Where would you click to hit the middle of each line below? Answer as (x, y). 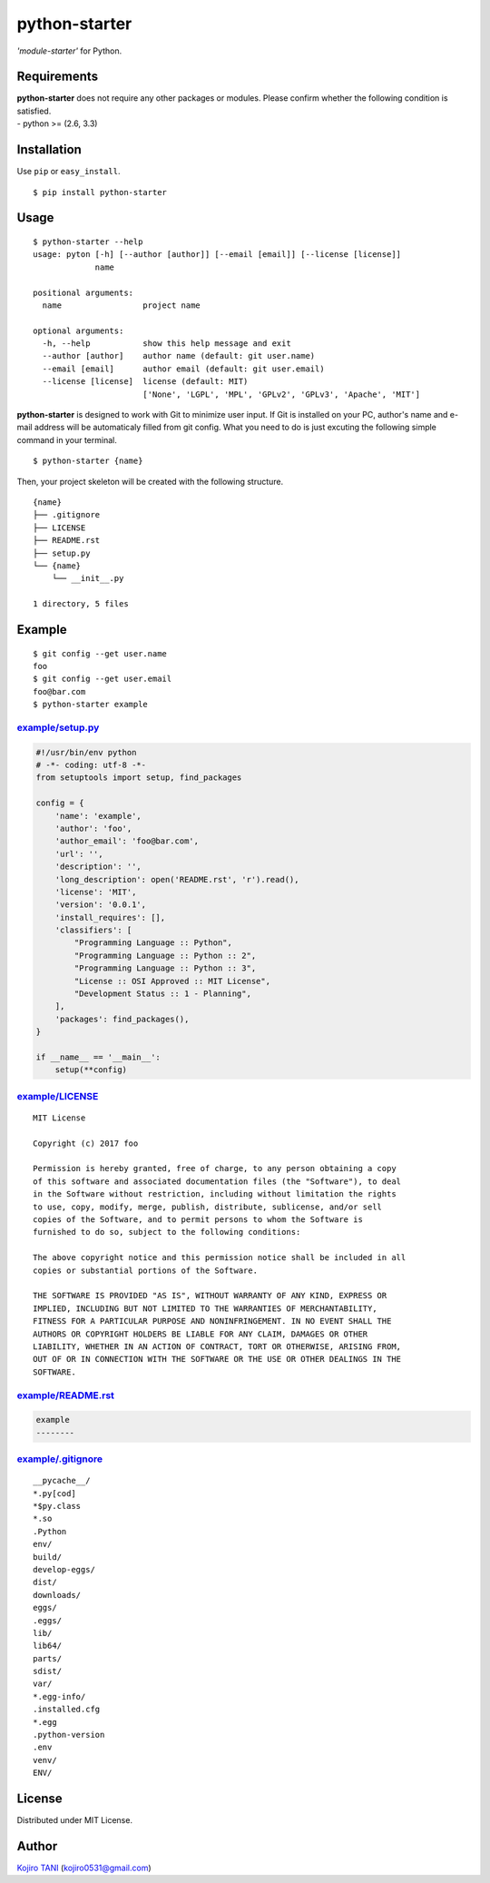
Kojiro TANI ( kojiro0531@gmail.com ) (84, 1868)
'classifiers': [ (93, 930)
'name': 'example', (98, 816)
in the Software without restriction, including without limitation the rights (215, 1194)
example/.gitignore (60, 1459)
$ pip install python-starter (100, 192)
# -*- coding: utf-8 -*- (91, 765)
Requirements (58, 77)
